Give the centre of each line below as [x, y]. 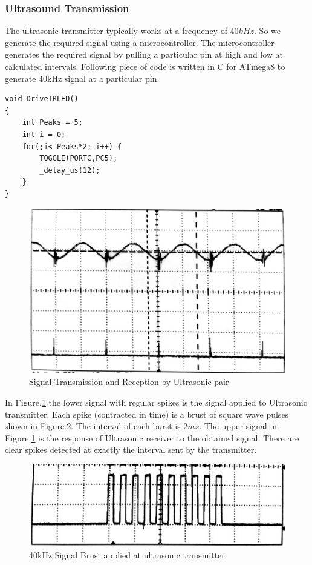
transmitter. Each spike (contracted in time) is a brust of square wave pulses [147, 414]
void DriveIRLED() [42, 99]
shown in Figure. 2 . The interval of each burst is [93, 426]
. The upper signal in [238, 426]
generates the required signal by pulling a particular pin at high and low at [144, 54]
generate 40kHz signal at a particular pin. [82, 78]
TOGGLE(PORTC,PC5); [79, 159]
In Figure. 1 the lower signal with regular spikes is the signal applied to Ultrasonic [156, 402]
